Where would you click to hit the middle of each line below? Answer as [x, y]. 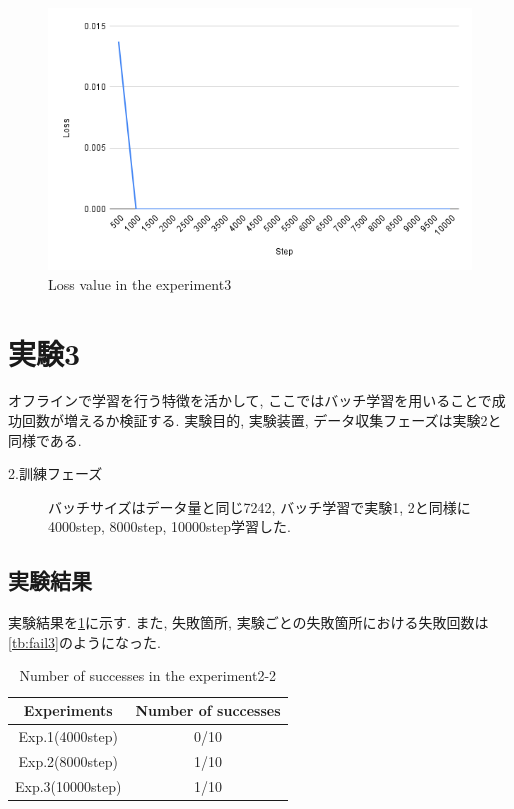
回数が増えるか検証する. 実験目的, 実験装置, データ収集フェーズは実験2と [261, 420]
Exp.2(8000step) [68, 760]
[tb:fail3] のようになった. [84, 641]
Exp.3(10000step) [68, 785]
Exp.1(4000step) [68, 735]
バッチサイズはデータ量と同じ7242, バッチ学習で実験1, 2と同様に [259, 506]
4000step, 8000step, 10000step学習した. [169, 526]
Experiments [68, 710]
